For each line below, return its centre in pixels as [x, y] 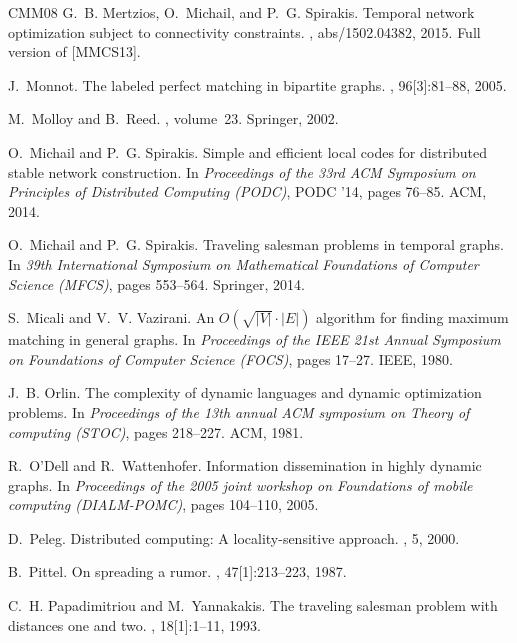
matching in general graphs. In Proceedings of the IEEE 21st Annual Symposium [254, 339]
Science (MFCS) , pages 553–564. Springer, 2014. [156, 283]
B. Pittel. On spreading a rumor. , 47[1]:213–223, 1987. [177, 571]
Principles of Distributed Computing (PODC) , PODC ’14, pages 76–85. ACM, [247, 191]
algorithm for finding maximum [412, 317]
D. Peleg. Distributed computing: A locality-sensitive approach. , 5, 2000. [234, 537]
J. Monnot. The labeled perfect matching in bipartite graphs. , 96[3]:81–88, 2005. [257, 84]
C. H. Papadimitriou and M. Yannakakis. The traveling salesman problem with [253, 605]
